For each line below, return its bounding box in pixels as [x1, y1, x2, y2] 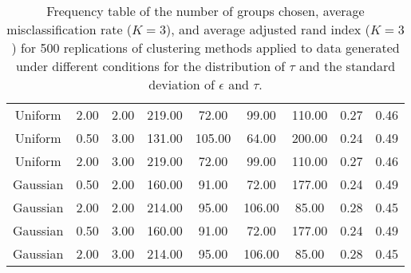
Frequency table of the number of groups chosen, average [46, 2, 365, 20]
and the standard [298, 57, 396, 75]
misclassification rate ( [6, 20, 132, 38]
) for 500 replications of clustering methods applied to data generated [11, 38, 400, 57]
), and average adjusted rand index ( [166, 20, 370, 38]
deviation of [148, 75, 215, 93]
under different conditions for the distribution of [15, 57, 286, 75]
